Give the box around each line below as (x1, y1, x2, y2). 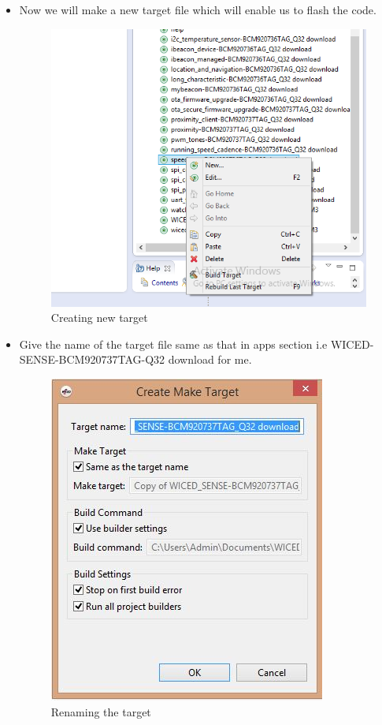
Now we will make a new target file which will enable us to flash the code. (19, 2, 376, 17)
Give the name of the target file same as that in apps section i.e (19, 335, 328, 352)
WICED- (330, 335, 374, 352)
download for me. (168, 351, 252, 368)
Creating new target (50, 309, 148, 326)
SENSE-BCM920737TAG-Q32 (19, 351, 165, 368)
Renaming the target (50, 703, 151, 719)
